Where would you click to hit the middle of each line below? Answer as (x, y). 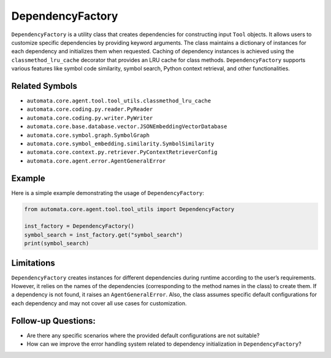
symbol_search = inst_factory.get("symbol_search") (104, 235)
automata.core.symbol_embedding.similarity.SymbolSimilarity (120, 143)
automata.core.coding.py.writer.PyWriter (90, 118)
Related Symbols (44, 86)
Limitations (33, 263)
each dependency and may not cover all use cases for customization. (99, 303)
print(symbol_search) (57, 243)
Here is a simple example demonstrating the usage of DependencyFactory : (108, 192)
